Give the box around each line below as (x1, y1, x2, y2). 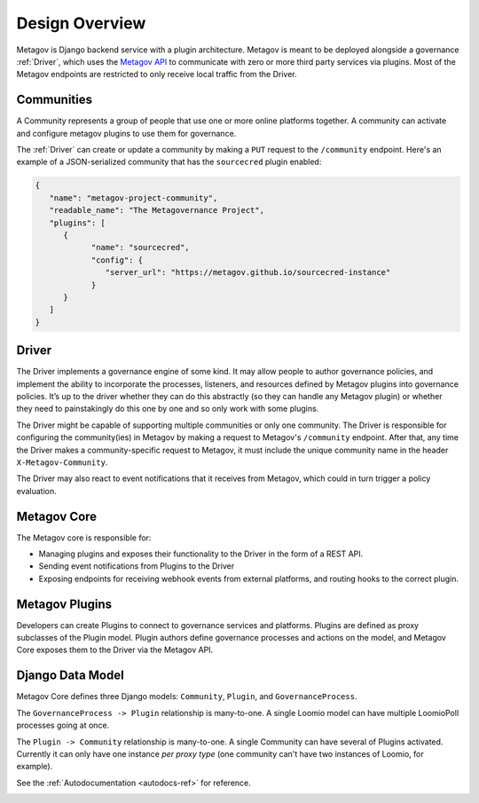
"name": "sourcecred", (90, 242, 190, 253)
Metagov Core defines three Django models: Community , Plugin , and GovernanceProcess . (16, 691, 357, 702)
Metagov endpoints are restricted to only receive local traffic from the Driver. (16, 69, 297, 80)
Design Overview (16, 13, 146, 33)
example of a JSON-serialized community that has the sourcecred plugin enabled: (16, 156, 322, 168)
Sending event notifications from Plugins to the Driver (38, 561, 235, 571)
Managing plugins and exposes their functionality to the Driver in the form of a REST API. (38, 548, 364, 559)
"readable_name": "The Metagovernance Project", (49, 205, 265, 216)
